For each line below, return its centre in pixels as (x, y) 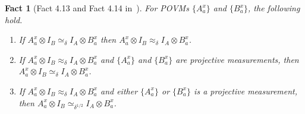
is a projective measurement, (246, 91)
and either (119, 91)
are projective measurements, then (237, 59)
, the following (274, 8)
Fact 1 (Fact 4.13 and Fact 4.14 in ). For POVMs (97, 8)
